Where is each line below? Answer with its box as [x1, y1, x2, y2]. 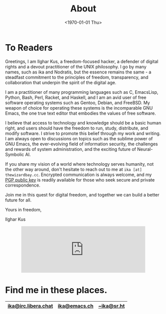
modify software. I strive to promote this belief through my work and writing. [5, 130, 161, 136]
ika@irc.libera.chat [7, 302, 54, 309]
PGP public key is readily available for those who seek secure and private [5, 177, 155, 183]
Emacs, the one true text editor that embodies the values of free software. [5, 110, 156, 116]
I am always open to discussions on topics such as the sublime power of [5, 135, 153, 141]
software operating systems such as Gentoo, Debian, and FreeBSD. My [5, 100, 150, 106]
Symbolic [5, 151, 24, 157]
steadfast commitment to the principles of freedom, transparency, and [5, 74, 149, 80]
